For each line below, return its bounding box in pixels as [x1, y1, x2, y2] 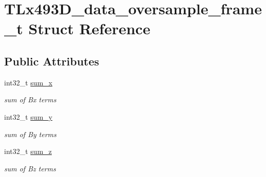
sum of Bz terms [4, 163, 56, 173]
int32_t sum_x [4, 77, 53, 87]
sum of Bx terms [4, 94, 56, 105]
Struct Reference [28, 18, 151, 39]
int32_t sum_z [4, 146, 52, 157]
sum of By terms [4, 128, 57, 139]
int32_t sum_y [4, 111, 53, 122]
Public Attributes [4, 53, 99, 69]
